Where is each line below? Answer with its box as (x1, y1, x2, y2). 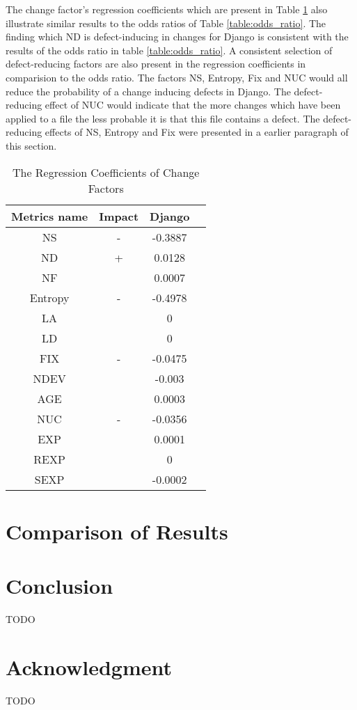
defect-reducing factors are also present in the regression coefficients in (6, 56, 306, 71)
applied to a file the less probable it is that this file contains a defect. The (6, 111, 320, 125)
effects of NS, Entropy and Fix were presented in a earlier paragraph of (45, 125, 349, 139)
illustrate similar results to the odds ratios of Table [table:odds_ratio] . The (6, 15, 326, 30)
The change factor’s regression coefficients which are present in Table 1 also (6, 2, 328, 16)
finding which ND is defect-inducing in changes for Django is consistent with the (6, 29, 349, 44)
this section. (6, 138, 57, 152)
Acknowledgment (6, 652, 172, 681)
